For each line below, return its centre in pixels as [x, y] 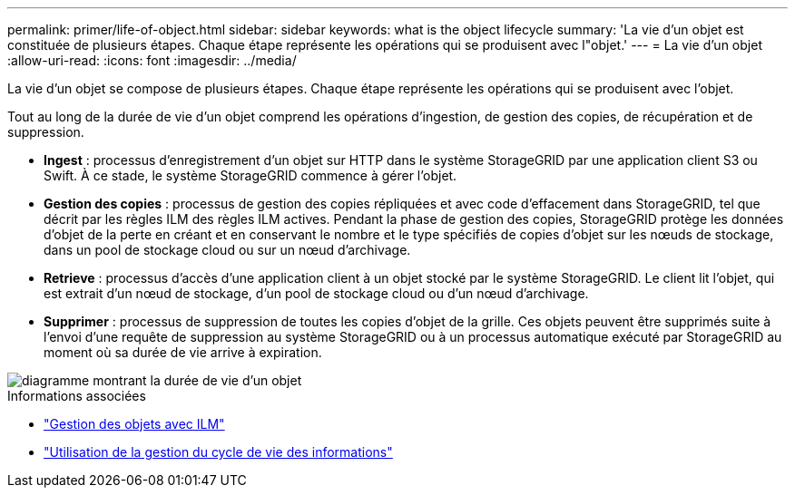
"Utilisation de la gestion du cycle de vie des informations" [218, 452]
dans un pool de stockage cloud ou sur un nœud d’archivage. [227, 250]
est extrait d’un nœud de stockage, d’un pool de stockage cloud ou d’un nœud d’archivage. [316, 293]
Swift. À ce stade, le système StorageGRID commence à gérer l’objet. [250, 175]
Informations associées [77, 396]
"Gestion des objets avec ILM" [134, 424]
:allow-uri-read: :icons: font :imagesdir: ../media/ [152, 60]
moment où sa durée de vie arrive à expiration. [183, 352]
